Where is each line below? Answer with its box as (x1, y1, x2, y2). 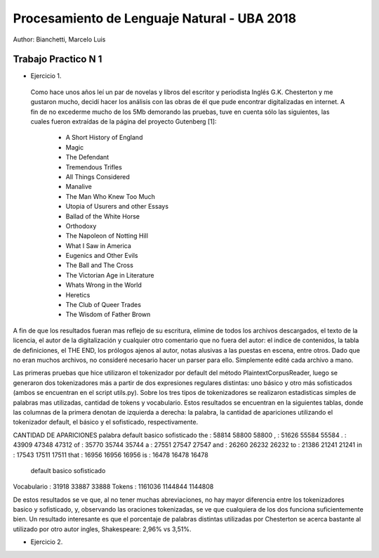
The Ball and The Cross (65, 261, 133, 270)
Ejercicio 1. (30, 72, 62, 80)
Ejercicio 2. (30, 538, 63, 546)
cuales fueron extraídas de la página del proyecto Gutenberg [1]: (30, 117, 217, 126)
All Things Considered (65, 172, 130, 181)
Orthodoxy (65, 221, 97, 230)
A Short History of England (65, 134, 143, 142)
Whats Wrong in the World (65, 281, 142, 290)
